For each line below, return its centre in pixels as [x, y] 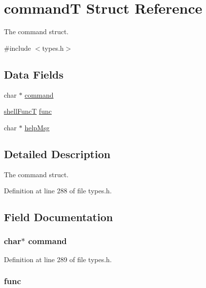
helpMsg [37, 127]
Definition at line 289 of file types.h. [58, 259]
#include [18, 48]
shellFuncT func [28, 111]
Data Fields [34, 74]
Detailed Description [57, 154]
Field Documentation [59, 217]
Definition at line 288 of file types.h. [58, 191]
